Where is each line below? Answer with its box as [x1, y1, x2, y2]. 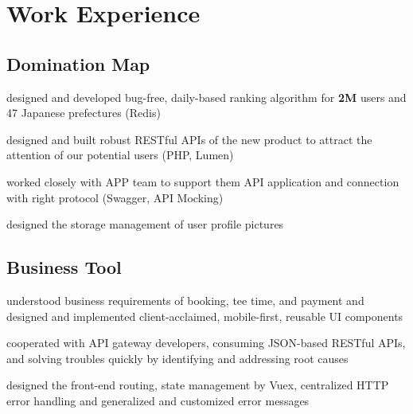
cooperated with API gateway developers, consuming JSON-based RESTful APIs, [6, 334, 406, 351]
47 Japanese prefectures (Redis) [6, 104, 161, 121]
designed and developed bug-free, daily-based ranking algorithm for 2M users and [6, 88, 407, 105]
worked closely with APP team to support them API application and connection [6, 173, 399, 189]
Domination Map [6, 51, 150, 76]
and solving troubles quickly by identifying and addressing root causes [6, 350, 349, 366]
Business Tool [6, 255, 122, 279]
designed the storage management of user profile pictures [6, 216, 284, 232]
